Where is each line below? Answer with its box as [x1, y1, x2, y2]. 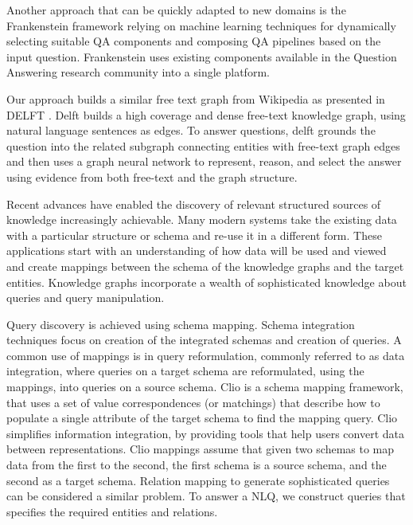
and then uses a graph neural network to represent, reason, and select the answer [6, 153, 402, 170]
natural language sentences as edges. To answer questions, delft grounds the [6, 122, 376, 139]
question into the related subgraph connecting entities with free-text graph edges [6, 137, 400, 154]
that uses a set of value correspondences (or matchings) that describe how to [6, 394, 380, 410]
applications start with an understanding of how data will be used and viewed [6, 242, 387, 259]
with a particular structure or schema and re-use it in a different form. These [6, 226, 382, 243]
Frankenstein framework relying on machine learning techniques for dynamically [6, 17, 396, 33]
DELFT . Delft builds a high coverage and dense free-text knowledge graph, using [6, 106, 406, 123]
